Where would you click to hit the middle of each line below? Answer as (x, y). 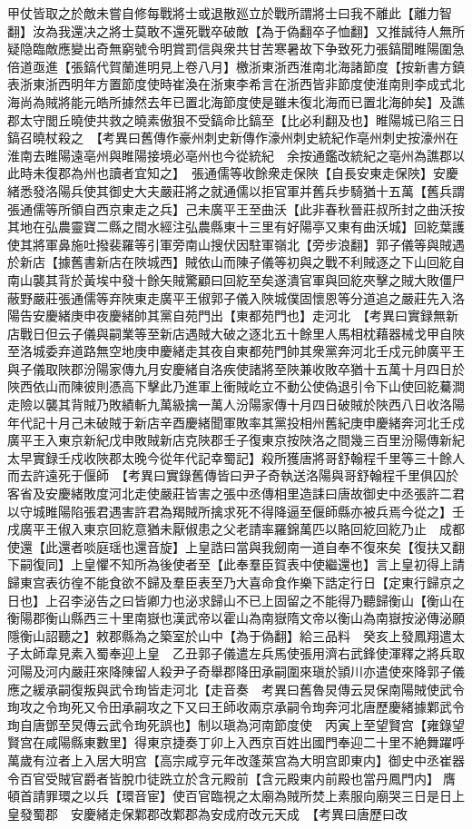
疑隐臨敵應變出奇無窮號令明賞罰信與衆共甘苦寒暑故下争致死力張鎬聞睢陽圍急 (236, 49)
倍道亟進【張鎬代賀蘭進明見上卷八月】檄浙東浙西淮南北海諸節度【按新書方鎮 (236, 66)
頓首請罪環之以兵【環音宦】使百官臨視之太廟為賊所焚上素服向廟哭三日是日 (230, 796)
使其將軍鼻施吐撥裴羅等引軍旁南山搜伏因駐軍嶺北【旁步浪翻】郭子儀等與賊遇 (236, 244)
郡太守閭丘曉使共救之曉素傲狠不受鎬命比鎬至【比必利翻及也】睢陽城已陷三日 (236, 119)
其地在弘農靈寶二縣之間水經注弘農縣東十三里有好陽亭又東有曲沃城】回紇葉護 (236, 227)
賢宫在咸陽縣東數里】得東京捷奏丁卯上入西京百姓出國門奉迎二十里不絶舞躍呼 (236, 742)
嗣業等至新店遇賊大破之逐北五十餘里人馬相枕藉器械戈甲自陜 (286, 333)
